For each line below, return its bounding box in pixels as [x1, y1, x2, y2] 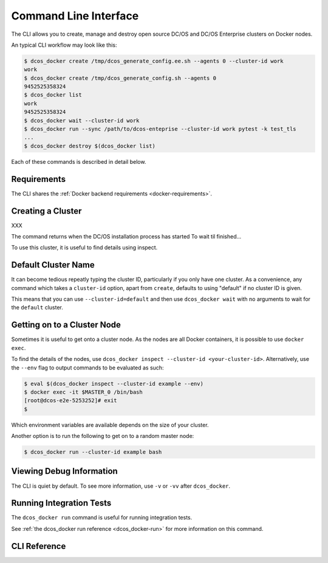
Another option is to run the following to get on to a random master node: [11, 433, 194, 440]
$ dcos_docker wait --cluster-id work [24, 117, 140, 124]
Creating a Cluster [11, 206, 82, 216]
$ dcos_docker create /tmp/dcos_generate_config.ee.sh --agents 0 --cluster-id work [24, 58, 284, 64]
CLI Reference [11, 541, 66, 551]
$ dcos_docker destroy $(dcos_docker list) [24, 143, 156, 149]
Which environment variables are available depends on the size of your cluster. [11, 421, 209, 428]
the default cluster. [11, 304, 64, 311]
